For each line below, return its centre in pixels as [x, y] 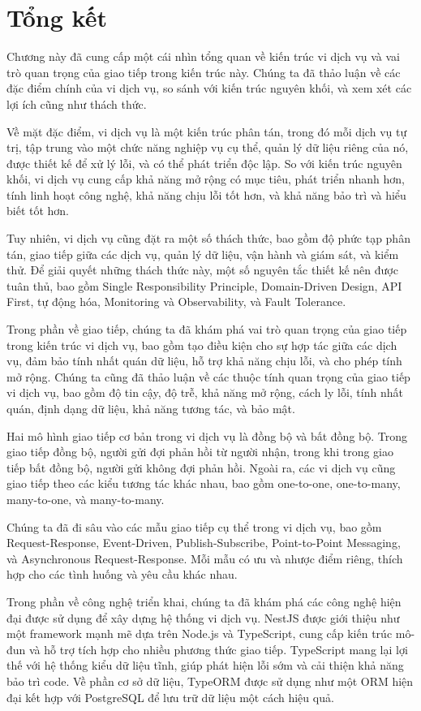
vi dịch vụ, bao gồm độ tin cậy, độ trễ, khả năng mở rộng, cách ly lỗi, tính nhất [205, 392]
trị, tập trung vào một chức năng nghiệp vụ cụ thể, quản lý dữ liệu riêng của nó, [208, 147]
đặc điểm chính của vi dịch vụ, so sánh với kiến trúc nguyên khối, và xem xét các [209, 88]
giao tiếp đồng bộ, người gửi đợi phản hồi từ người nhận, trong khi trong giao [200, 452]
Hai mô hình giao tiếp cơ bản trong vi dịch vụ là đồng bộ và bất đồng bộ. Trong [207, 435]
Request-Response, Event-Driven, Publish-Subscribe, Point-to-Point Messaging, [204, 543]
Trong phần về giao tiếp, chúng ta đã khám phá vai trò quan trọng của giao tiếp [207, 329]
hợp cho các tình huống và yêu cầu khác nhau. [122, 574]
